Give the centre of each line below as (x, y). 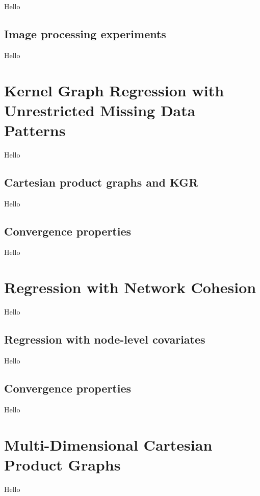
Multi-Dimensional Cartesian (108, 444)
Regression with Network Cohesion (130, 287)
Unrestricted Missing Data (100, 110)
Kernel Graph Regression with (114, 90)
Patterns (35, 130)
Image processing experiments (85, 33)
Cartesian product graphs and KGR (101, 182)
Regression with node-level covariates (105, 339)
